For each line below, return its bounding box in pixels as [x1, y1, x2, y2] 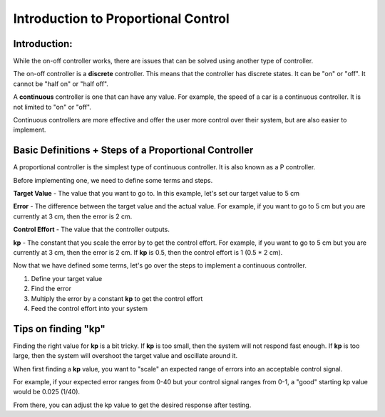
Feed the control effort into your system [31, 305, 148, 312]
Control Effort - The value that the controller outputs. [13, 225, 170, 234]
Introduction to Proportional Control [13, 11, 230, 26]
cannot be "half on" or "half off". [13, 79, 108, 88]
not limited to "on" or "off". [13, 102, 92, 111]
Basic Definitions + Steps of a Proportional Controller [13, 144, 254, 157]
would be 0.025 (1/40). [13, 388, 81, 396]
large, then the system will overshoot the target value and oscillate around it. [13, 352, 238, 360]
